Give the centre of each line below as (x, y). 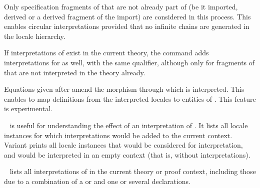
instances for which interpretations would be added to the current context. (118, 135)
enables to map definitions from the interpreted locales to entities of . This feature (130, 98)
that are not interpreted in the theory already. (75, 72)
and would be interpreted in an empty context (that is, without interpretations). (127, 154)
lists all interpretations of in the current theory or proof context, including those (133, 171)
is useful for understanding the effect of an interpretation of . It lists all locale (129, 125)
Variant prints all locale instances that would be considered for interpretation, (123, 145)
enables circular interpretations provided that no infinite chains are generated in (127, 26)
